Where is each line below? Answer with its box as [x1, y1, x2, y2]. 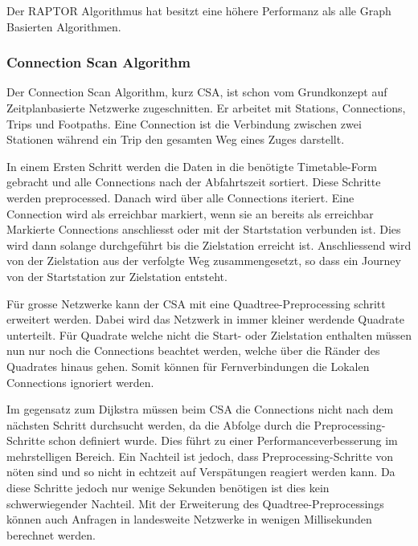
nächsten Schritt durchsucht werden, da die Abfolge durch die [6, 416, 310, 433]
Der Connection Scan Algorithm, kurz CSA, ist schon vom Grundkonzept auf [6, 84, 387, 100]
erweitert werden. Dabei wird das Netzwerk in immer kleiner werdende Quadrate [6, 311, 404, 328]
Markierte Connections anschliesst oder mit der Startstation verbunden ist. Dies [6, 221, 401, 238]
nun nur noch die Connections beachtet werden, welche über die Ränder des [6, 342, 380, 359]
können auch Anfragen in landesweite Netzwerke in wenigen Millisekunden [6, 511, 372, 528]
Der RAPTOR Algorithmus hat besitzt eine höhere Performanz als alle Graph [6, 2, 391, 18]
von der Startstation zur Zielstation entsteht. [6, 267, 227, 284]
